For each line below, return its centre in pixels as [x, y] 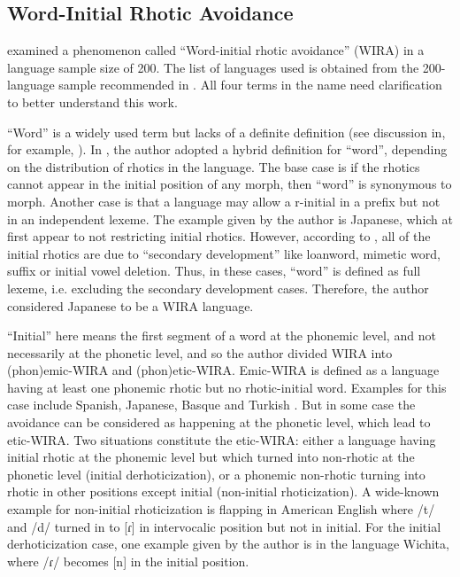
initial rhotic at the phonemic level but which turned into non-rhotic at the [211, 457]
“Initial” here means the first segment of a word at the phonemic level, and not [222, 335]
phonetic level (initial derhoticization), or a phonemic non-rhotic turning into [216, 474]
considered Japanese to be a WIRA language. [130, 305]
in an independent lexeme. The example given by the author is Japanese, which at [230, 218]
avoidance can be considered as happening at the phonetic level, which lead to [219, 422]
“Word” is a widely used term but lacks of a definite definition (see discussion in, [226, 132]
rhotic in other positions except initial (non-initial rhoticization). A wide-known [223, 491]
